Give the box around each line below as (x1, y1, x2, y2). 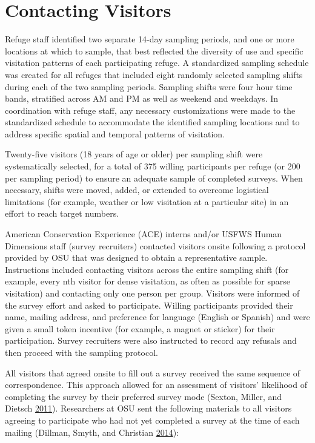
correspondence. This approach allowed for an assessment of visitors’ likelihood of (5, 378, 307, 391)
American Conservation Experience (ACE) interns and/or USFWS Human (5, 228, 282, 240)
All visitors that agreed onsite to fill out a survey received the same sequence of (5, 366, 300, 379)
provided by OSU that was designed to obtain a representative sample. (5, 251, 268, 264)
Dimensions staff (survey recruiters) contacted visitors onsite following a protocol (5, 239, 306, 252)
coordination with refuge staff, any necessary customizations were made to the (5, 103, 296, 116)
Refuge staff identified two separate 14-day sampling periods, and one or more (5, 33, 294, 45)
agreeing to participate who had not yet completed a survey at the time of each (5, 413, 300, 426)
